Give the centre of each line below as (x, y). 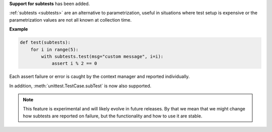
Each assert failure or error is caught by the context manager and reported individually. (99, 77)
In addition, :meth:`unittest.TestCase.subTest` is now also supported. (80, 86)
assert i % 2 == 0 (75, 63)
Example (19, 29)
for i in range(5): (55, 49)
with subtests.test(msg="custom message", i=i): (102, 56)
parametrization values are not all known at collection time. (71, 20)
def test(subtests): (45, 42)
